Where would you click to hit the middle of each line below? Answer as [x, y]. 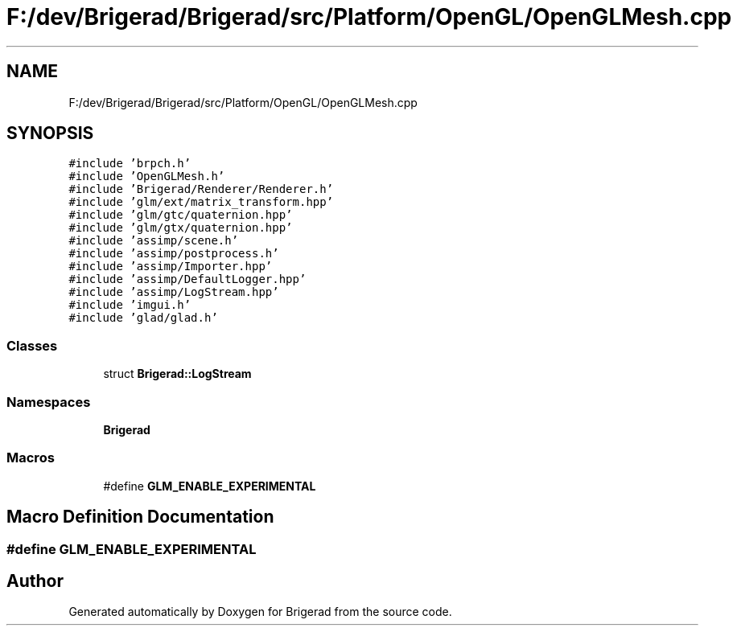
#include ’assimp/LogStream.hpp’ [174, 292]
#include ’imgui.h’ [130, 305]
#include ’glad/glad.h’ [143, 318]
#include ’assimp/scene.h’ [154, 241]
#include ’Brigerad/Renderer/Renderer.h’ [201, 189]
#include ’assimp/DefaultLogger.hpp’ [187, 279]
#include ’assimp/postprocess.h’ [174, 254]
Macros [31, 458]
